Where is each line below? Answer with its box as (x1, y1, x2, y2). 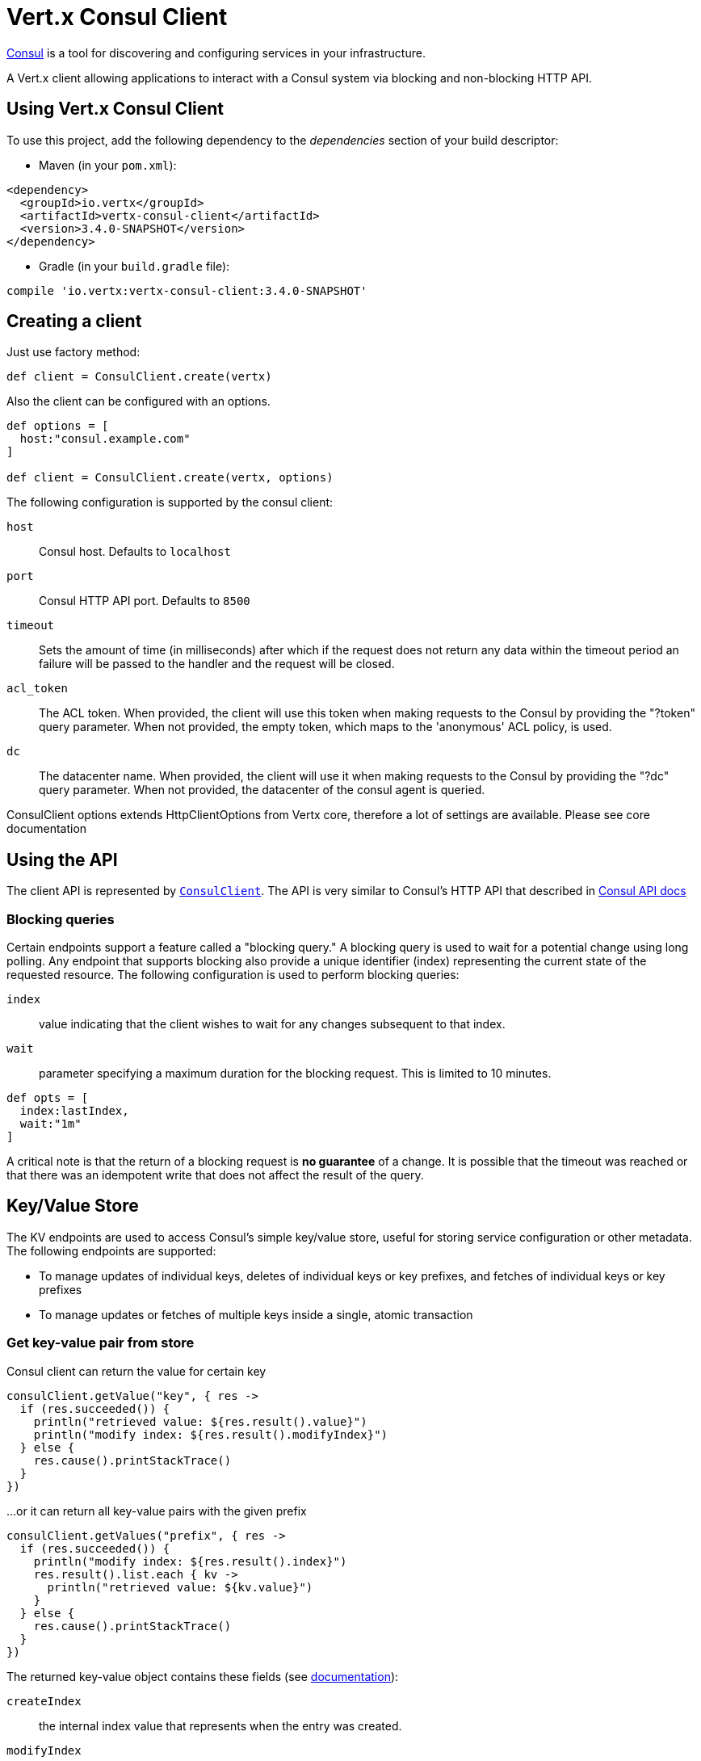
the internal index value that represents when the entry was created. (39, 1718, 402, 1733)
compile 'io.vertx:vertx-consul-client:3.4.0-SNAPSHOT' (6, 284, 367, 297)
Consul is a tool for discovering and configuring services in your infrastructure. (6, 45, 426, 60)
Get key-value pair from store (6, 1334, 195, 1351)
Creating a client (6, 311, 142, 332)
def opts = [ (6, 1091, 89, 1105)
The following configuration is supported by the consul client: (6, 495, 334, 510)
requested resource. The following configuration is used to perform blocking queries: (6, 968, 460, 982)
